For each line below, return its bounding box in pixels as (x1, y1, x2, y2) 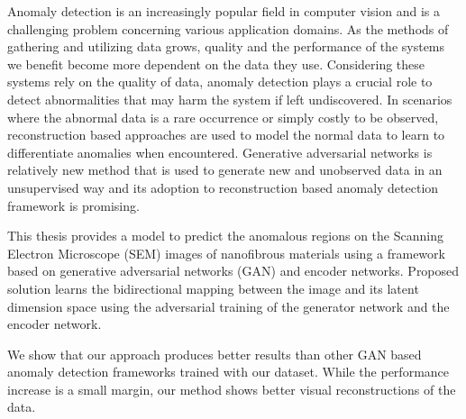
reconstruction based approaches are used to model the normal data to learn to (7, 125, 445, 144)
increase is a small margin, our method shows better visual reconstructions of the (7, 379, 456, 398)
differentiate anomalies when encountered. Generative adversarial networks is (7, 142, 433, 161)
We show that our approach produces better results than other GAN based (7, 344, 422, 363)
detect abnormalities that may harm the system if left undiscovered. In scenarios (7, 89, 452, 108)
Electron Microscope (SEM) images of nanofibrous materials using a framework (7, 243, 445, 262)
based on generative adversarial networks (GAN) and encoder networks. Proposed (7, 261, 460, 280)
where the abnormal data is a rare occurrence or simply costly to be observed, (7, 107, 439, 126)
